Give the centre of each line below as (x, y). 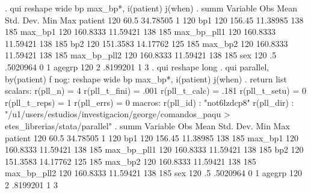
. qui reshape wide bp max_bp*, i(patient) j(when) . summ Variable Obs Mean (151, 8)
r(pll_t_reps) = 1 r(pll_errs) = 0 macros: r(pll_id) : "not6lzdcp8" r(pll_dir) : (149, 102)
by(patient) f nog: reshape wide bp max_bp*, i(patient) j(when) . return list (146, 78)
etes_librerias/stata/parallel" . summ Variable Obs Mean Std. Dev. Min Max (147, 125)
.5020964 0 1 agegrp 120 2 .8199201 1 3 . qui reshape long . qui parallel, (137, 66)
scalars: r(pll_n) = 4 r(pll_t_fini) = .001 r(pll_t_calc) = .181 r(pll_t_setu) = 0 (155, 90)
